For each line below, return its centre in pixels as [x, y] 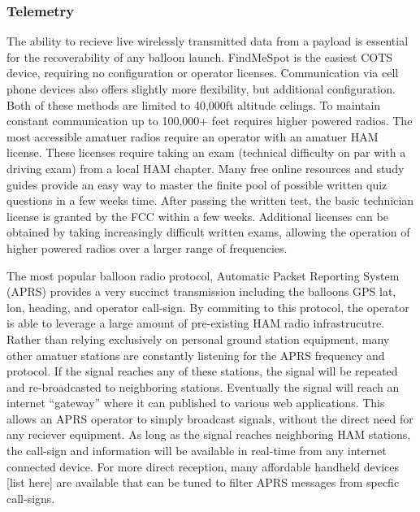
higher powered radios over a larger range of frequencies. [147, 247]
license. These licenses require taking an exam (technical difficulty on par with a [206, 152]
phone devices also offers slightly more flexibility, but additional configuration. [201, 89]
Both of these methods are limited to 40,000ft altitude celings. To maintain [194, 104]
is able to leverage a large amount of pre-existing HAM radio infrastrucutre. [196, 323]
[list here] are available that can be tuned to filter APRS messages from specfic [203, 482]
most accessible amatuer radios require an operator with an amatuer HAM [193, 136]
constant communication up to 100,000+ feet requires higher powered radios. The [210, 121]
